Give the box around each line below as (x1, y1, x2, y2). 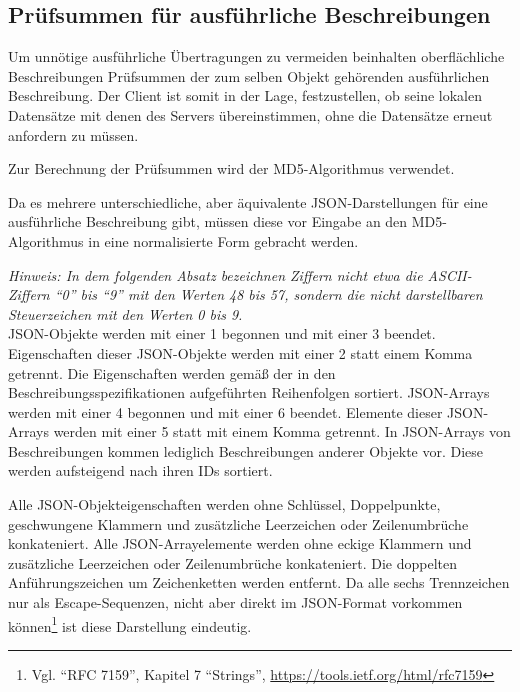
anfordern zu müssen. (8, 124, 139, 145)
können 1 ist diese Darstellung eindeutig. (8, 612, 252, 636)
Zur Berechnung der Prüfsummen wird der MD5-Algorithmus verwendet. (8, 158, 455, 179)
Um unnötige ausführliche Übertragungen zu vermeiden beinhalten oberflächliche (8, 46, 505, 67)
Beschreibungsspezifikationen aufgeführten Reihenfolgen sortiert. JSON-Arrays (8, 382, 490, 403)
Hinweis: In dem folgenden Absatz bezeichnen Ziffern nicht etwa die (8, 264, 423, 285)
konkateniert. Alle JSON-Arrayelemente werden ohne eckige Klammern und (8, 533, 472, 554)
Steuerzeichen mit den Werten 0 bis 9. (8, 303, 243, 324)
